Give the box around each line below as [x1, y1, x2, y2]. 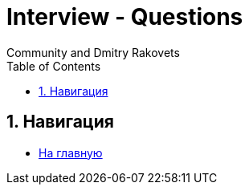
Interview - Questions [6, 3, 243, 30]
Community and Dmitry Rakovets [6, 45, 180, 59]
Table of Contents [6, 59, 101, 73]
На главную [39, 145, 103, 160]
